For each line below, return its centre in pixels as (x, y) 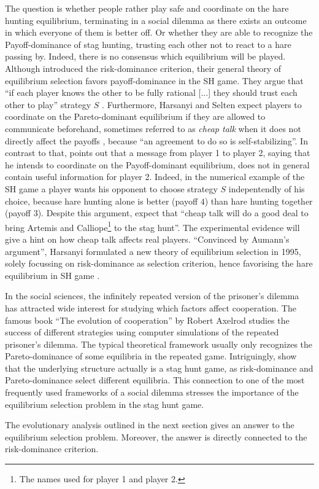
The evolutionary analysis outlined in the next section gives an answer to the (150, 425)
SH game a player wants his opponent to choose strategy (111, 188)
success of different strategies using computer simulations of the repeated (142, 332)
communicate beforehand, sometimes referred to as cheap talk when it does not (153, 128)
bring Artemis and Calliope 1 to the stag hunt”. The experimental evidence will (152, 226)
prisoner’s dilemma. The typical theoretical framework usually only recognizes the (159, 344)
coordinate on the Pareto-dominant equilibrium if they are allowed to (135, 116)
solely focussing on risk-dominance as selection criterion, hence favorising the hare (159, 263)
